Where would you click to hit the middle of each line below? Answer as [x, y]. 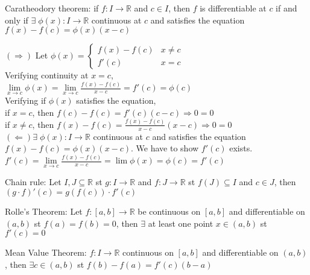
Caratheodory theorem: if [52, 8]
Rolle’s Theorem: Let [44, 211]
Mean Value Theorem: [46, 252]
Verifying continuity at [47, 75]
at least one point [181, 223]
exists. [241, 148]
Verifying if [26, 100]
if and [286, 8]
